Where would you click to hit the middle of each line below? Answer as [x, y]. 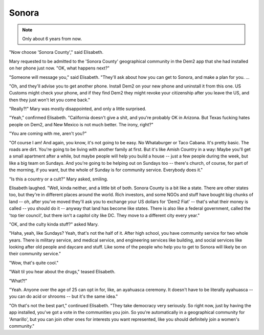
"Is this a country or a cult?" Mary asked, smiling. [59, 179]
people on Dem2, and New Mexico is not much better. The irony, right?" [81, 124]
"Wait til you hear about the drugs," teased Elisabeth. [62, 272]
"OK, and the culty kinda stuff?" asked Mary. [54, 224]
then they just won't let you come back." [50, 100]
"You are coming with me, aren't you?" [48, 134]
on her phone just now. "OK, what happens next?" [59, 68]
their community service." [35, 254]
